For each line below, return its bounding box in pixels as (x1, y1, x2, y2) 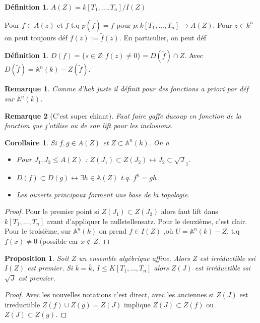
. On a (149, 137, 169, 147)
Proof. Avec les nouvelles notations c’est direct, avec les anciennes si (5, 289, 214, 300)
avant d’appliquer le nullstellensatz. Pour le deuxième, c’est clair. (46, 216, 247, 226)
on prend (99, 226, 127, 236)
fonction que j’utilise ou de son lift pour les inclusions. (5, 120, 173, 131)
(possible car (39, 235, 79, 246)
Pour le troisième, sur (5, 226, 71, 236)
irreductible (5, 299, 40, 309)
